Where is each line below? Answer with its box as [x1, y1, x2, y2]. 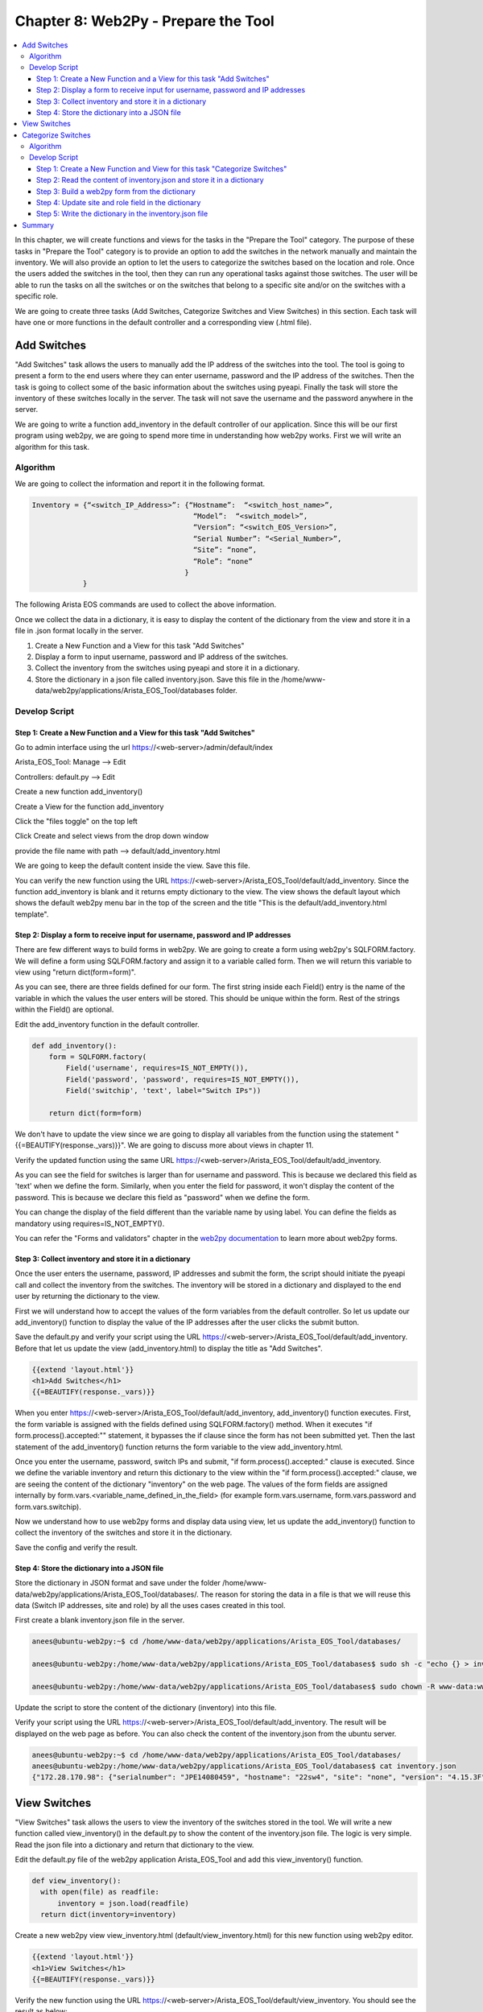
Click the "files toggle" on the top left [14, 817, 138, 827]
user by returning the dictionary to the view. [14, 1292, 160, 1301]
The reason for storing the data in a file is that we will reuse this [200, 1589, 411, 1599]
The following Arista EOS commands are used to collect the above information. [14, 600, 277, 609]
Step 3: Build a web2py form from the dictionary [36, 186, 196, 196]
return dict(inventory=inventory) [40, 1910, 177, 1919]
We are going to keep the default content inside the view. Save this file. [14, 861, 250, 871]
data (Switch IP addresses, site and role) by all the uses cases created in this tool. [14, 1600, 286, 1610]
